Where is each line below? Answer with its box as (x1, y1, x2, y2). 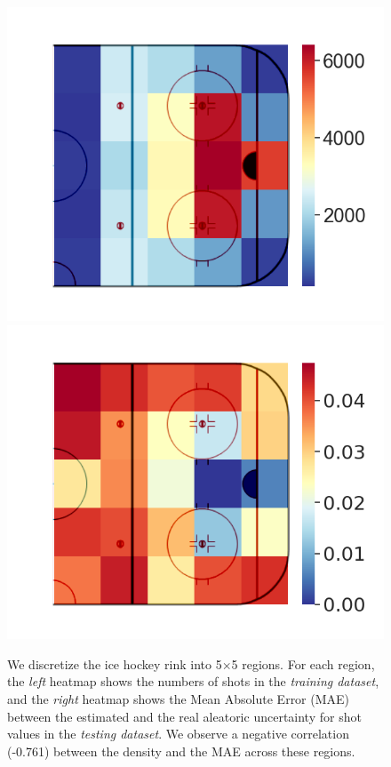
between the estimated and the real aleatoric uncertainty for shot (7, 707, 362, 725)
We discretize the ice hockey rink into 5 (7, 654, 222, 673)
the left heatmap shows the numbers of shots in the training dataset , (7, 672, 379, 691)
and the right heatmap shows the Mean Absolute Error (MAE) (7, 690, 350, 708)
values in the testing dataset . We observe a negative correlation (7, 724, 349, 743)
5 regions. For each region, (231, 654, 375, 673)
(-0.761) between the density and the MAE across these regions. (7, 741, 355, 760)
